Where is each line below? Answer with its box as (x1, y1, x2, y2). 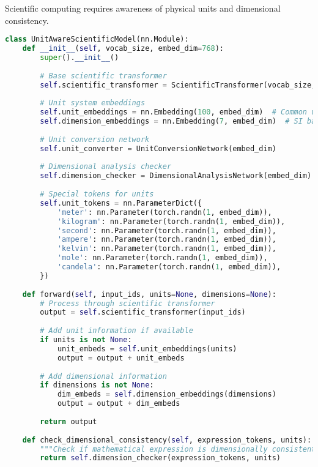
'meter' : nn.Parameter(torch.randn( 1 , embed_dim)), (57, 207, 272, 217)
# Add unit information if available (40, 326, 193, 335)
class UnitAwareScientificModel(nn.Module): (5, 35, 189, 44)
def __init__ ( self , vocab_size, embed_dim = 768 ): (22, 44, 224, 53)
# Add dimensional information (40, 372, 167, 381)
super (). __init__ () (40, 53, 119, 62)
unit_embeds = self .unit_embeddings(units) (57, 344, 237, 353)
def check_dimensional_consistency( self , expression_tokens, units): (22, 435, 312, 444)
